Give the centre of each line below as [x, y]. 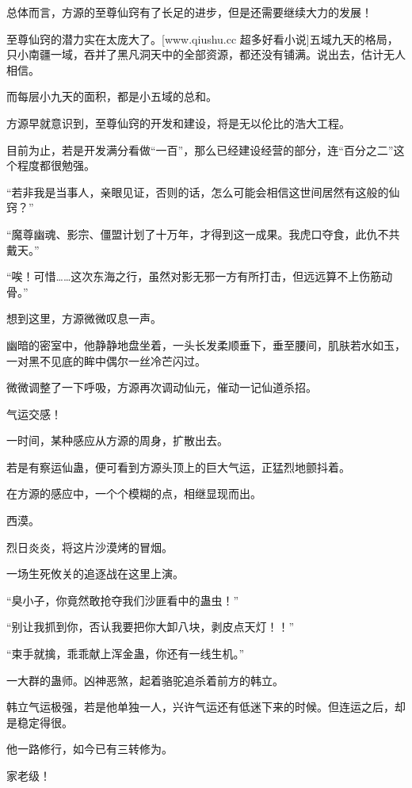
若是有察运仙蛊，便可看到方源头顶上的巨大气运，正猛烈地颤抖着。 [178, 467]
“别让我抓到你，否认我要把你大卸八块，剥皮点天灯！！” [151, 627]
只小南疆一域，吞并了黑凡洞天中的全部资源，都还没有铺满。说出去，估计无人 [206, 54]
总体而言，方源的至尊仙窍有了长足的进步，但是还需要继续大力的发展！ [189, 12]
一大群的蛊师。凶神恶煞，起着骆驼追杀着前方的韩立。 [145, 680]
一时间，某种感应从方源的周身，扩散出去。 [117, 440]
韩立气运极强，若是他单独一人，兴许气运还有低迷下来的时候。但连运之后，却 [206, 707]
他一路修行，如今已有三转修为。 [90, 749]
